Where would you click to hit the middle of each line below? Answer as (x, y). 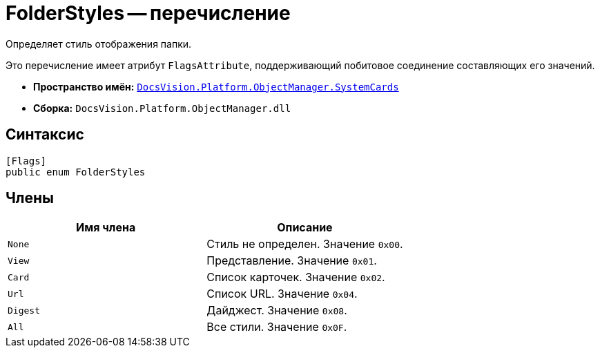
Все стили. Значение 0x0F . (277, 327)
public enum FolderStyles (76, 172)
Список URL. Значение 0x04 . (282, 294)
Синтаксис (45, 135)
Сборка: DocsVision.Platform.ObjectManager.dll (162, 108)
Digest (24, 310)
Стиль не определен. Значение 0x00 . (305, 244)
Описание (305, 228)
